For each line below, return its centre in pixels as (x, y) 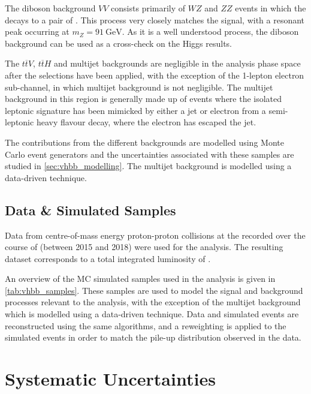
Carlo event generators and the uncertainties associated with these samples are (150, 154)
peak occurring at (37, 31)
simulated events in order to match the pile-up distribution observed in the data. (153, 337)
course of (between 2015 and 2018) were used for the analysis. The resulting (144, 247)
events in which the (271, 8)
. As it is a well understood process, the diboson (210, 31)
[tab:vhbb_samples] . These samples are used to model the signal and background (154, 290)
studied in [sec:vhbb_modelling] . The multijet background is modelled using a (148, 166)
